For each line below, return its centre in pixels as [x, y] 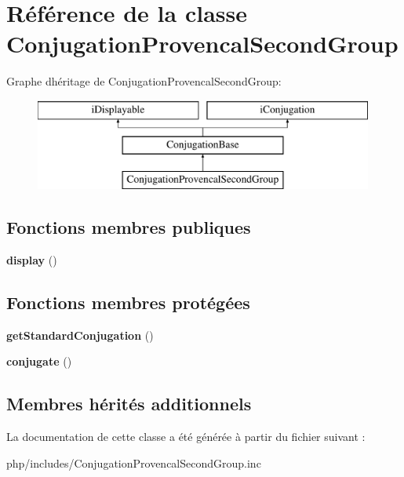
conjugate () [39, 361]
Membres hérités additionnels [129, 404]
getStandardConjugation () [80, 335]
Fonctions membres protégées [128, 302]
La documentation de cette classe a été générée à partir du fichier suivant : [186, 437]
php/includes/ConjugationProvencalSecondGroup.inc [134, 462]
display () [32, 260]
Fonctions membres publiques [129, 227]
